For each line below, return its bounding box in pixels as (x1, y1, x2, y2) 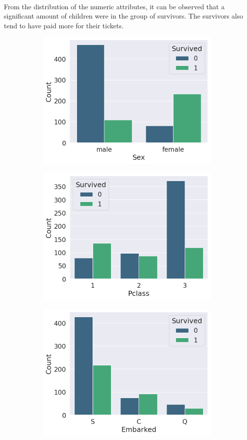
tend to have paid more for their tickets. (4, 20, 124, 30)
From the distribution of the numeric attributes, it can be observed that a (4, 1, 225, 11)
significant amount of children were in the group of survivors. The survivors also (4, 11, 243, 21)
